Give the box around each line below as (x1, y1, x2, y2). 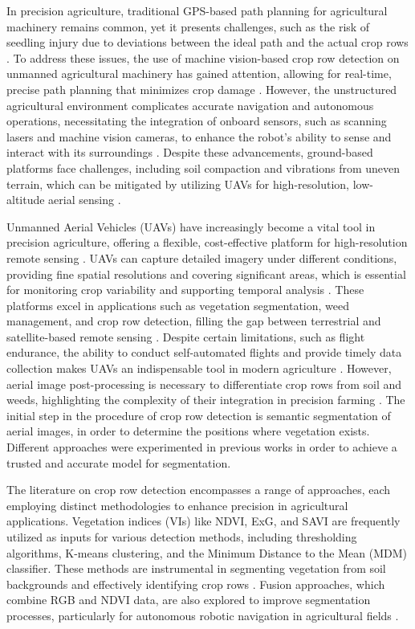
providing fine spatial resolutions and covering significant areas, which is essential (6, 265, 406, 282)
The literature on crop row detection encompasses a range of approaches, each (6, 481, 391, 498)
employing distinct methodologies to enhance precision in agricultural (6, 496, 348, 513)
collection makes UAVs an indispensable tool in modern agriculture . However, (6, 360, 392, 377)
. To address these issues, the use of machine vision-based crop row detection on (6, 49, 400, 66)
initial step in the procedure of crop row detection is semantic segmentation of (6, 406, 391, 423)
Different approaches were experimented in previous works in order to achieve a (6, 439, 397, 455)
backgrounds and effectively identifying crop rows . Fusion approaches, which (6, 575, 385, 592)
